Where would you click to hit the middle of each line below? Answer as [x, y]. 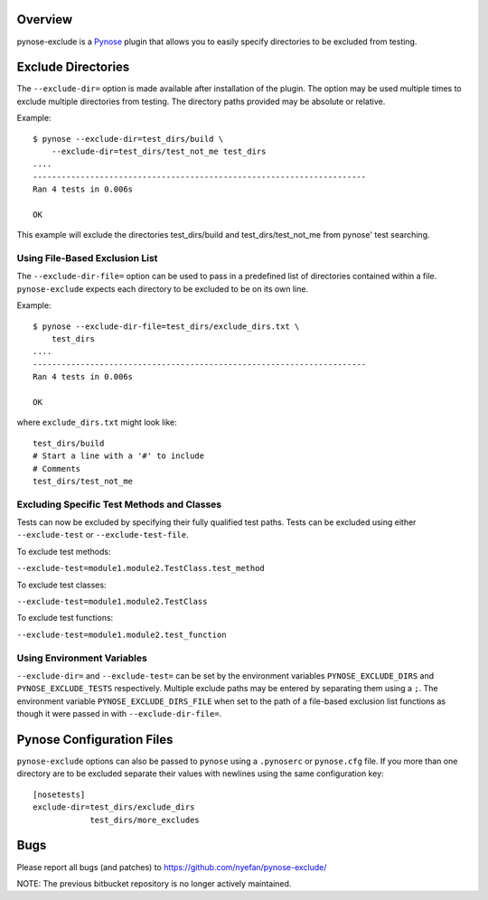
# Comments [57, 469]
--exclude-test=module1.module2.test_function [122, 634]
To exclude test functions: [65, 618]
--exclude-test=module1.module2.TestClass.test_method [141, 568]
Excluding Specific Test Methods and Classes [119, 504]
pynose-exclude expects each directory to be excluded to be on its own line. [163, 288]
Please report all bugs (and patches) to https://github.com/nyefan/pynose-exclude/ [172, 867]
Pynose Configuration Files [95, 740]
